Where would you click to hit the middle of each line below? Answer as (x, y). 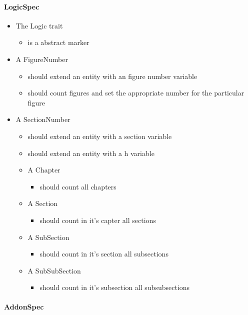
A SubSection (48, 237)
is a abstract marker (58, 42)
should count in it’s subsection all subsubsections (115, 287)
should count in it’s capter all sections (98, 220)
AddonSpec (24, 307)
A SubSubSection (54, 270)
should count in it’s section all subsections (104, 254)
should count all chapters (78, 186)
